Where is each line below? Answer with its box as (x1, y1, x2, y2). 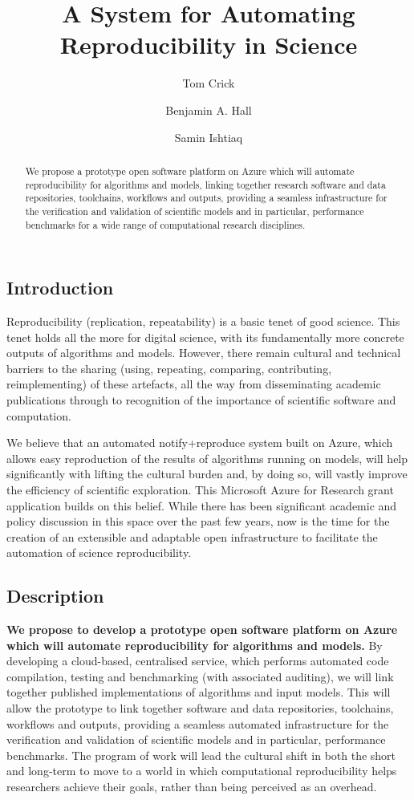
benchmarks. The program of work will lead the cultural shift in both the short (6, 746, 396, 763)
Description (6, 583, 104, 608)
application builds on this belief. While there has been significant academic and (6, 497, 397, 514)
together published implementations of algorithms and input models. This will (6, 684, 391, 701)
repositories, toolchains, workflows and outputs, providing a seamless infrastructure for (25, 191, 388, 205)
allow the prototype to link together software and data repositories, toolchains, (6, 700, 394, 717)
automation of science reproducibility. (6, 544, 192, 561)
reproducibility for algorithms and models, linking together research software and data (25, 177, 386, 191)
